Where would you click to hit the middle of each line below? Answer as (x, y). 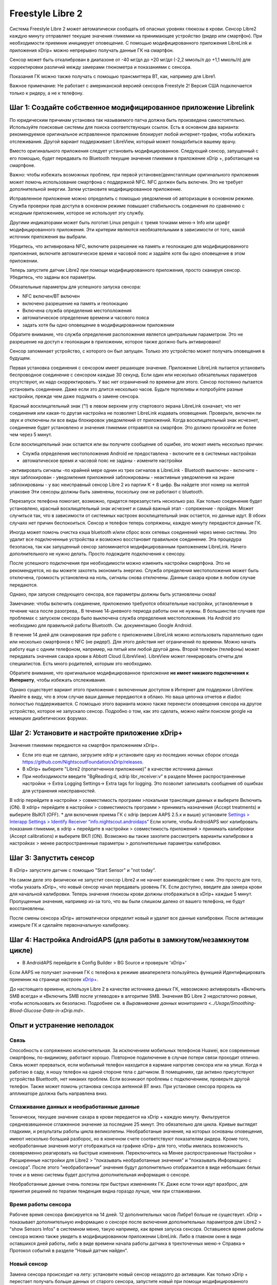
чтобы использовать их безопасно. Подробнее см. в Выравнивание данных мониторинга (108, 1003)
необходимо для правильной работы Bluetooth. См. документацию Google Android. (101, 625)
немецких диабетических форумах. (49, 718)
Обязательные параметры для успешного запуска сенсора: (75, 287)
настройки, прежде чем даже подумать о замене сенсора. (74, 396)
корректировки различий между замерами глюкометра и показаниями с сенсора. (101, 67)
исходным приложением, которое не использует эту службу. (77, 213)
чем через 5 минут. (31, 435)
